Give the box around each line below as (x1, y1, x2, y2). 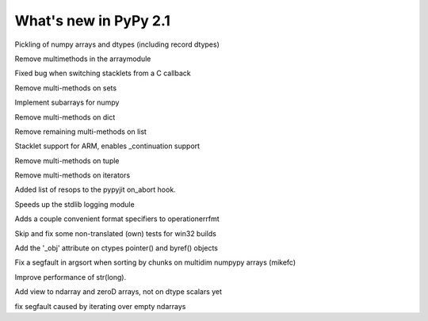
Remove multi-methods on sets (14, 83, 117, 93)
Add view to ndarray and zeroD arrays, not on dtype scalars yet (14, 287, 222, 296)
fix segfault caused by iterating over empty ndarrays (14, 301, 186, 311)
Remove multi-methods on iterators (14, 170, 131, 180)
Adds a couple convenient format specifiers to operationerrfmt (14, 214, 220, 224)
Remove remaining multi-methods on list (14, 127, 147, 136)
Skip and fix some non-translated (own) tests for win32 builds (14, 228, 217, 238)
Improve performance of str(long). (14, 272, 127, 281)
